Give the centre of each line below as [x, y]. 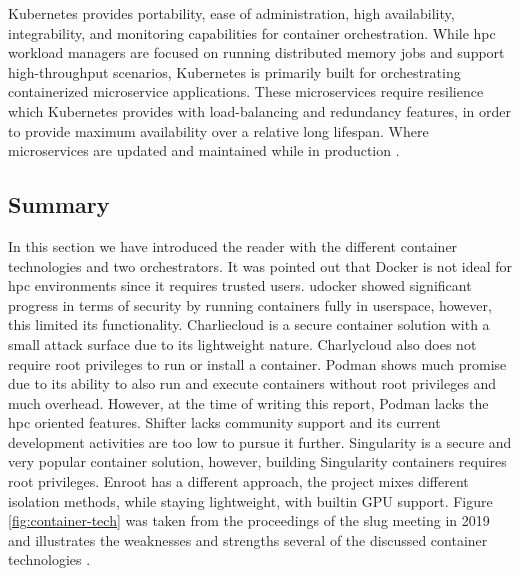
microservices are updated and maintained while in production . [204, 150]
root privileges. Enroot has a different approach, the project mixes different [238, 481]
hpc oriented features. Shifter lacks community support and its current [224, 422]
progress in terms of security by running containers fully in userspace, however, [250, 304]
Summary [59, 204]
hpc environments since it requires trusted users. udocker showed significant [240, 285]
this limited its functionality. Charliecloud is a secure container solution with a [249, 324]
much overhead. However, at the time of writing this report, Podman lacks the [248, 402]
